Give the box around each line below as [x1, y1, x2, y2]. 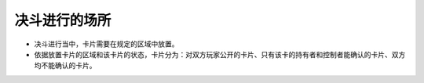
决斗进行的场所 [14, 12, 111, 29]
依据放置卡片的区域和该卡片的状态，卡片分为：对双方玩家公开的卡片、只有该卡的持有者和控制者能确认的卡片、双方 [34, 49, 406, 59]
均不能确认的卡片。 [34, 61, 97, 70]
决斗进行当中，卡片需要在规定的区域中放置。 [34, 39, 179, 49]
